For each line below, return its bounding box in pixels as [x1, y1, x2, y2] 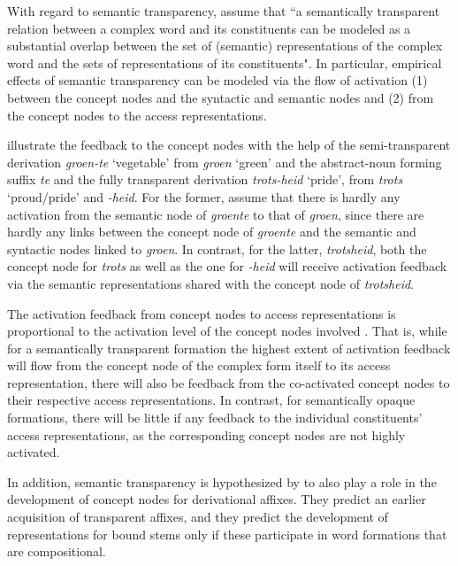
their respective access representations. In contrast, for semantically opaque [7, 391, 416, 409]
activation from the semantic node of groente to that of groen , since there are [7, 205, 424, 223]
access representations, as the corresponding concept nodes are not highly [7, 425, 406, 444]
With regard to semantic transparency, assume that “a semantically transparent [7, 2, 440, 19]
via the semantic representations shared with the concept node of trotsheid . [7, 274, 415, 292]
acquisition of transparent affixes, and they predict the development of [7, 508, 388, 526]
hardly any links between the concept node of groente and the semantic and [7, 222, 416, 241]
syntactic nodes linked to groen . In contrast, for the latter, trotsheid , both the [7, 239, 427, 258]
